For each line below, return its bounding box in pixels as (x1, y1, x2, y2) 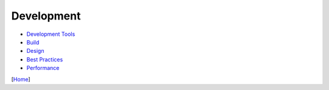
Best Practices (26, 55, 63, 63)
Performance (26, 64, 60, 72)
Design (26, 47, 44, 55)
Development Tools (26, 30, 76, 38)
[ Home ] (11, 75, 30, 83)
